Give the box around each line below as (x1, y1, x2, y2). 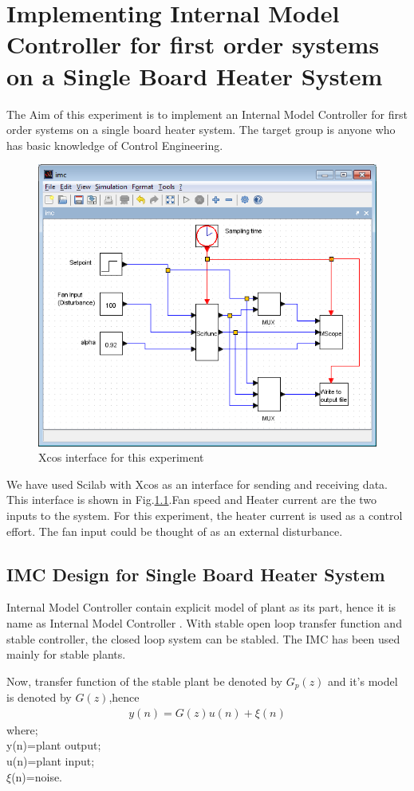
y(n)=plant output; (6, 737, 101, 754)
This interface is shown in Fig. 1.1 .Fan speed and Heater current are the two (6, 491, 377, 508)
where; (6, 721, 38, 738)
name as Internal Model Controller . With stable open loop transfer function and (6, 614, 402, 631)
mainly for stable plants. (6, 646, 126, 663)
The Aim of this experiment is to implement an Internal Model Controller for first (6, 105, 408, 122)
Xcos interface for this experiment (38, 449, 204, 466)
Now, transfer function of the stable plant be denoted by (6, 672, 282, 689)
